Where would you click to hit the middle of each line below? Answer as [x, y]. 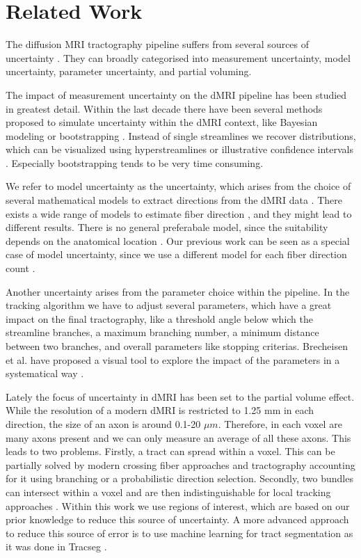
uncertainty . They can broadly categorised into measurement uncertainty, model [178, 57]
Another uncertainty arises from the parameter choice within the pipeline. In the [178, 291]
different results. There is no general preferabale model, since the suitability [167, 227]
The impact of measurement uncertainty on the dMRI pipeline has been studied [176, 94]
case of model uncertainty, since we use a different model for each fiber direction [176, 254]
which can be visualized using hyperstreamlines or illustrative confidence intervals [179, 149]
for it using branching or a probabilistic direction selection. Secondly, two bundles [179, 478]
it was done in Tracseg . [56, 547]
